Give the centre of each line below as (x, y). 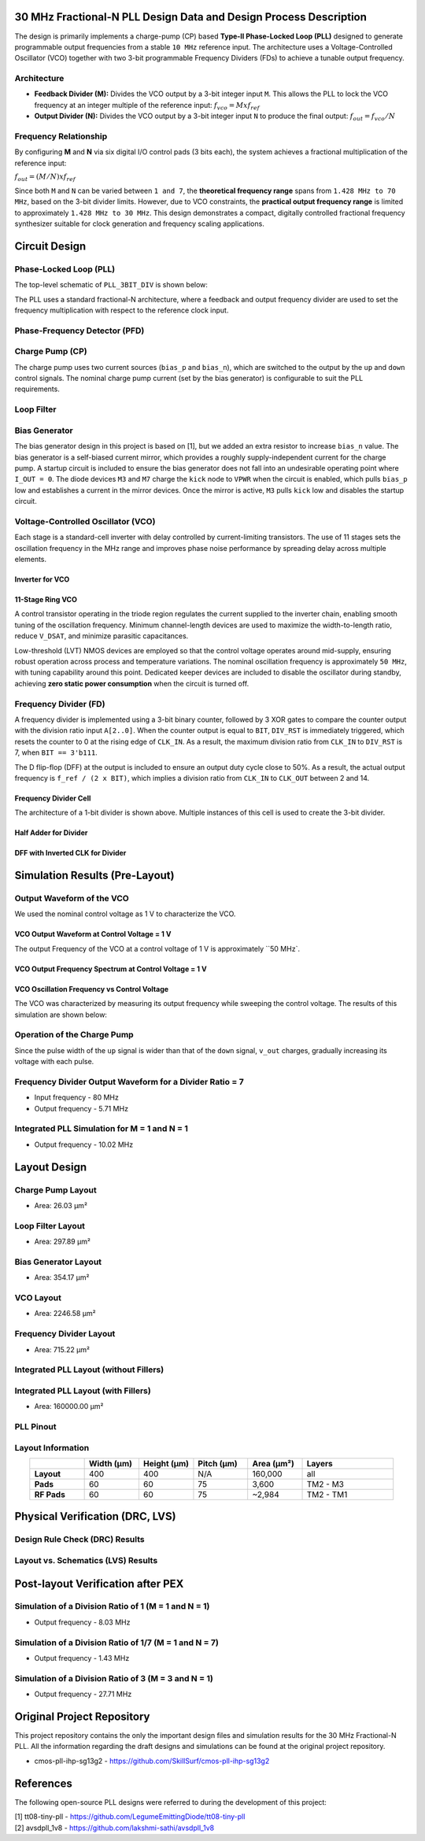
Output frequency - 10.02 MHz (84, 1144)
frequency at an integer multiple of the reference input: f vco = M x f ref (147, 106)
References (43, 1783)
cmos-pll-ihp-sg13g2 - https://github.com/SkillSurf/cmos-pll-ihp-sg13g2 (152, 1761)
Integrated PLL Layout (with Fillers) (83, 1391)
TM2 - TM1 (327, 1494)
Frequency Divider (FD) (60, 704)
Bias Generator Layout (58, 1262)
